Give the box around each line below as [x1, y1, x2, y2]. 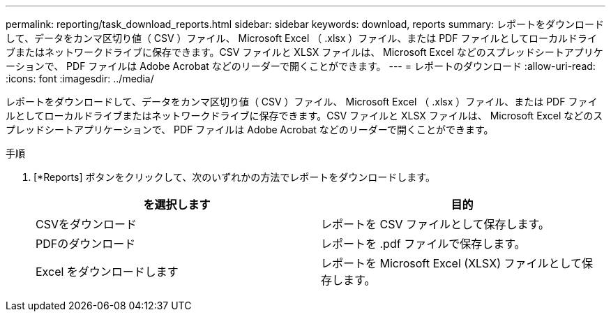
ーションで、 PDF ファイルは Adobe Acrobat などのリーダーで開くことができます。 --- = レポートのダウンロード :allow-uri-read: [6, 60, 596, 72]
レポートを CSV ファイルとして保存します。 [321, 217, 550, 231]
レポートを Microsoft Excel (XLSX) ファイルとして [321, 256, 582, 270]
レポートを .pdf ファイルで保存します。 [321, 237, 526, 251]
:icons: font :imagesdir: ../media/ [6, 73, 154, 84]
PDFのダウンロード [36, 237, 136, 251]
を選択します [143, 198, 211, 212]
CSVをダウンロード [36, 217, 137, 231]
